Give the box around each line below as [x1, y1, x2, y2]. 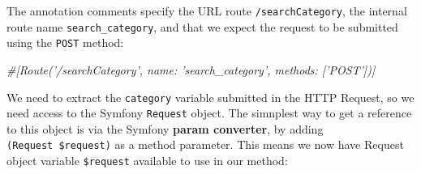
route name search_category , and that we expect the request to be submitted [6, 18, 398, 35]
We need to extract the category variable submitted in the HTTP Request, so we [6, 88, 415, 105]
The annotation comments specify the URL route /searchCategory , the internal [6, 2, 407, 19]
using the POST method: [6, 34, 124, 51]
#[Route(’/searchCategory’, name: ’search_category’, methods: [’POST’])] [6, 61, 376, 78]
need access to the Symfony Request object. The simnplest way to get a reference [6, 104, 412, 121]
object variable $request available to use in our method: [6, 152, 288, 169]
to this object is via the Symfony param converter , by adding [6, 120, 324, 137]
